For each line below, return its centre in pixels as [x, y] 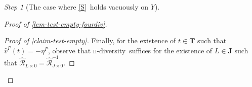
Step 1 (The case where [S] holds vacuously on [76, 7]
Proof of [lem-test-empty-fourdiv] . [56, 23]
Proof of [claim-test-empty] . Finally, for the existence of [90, 40]
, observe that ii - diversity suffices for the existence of [130, 50]
